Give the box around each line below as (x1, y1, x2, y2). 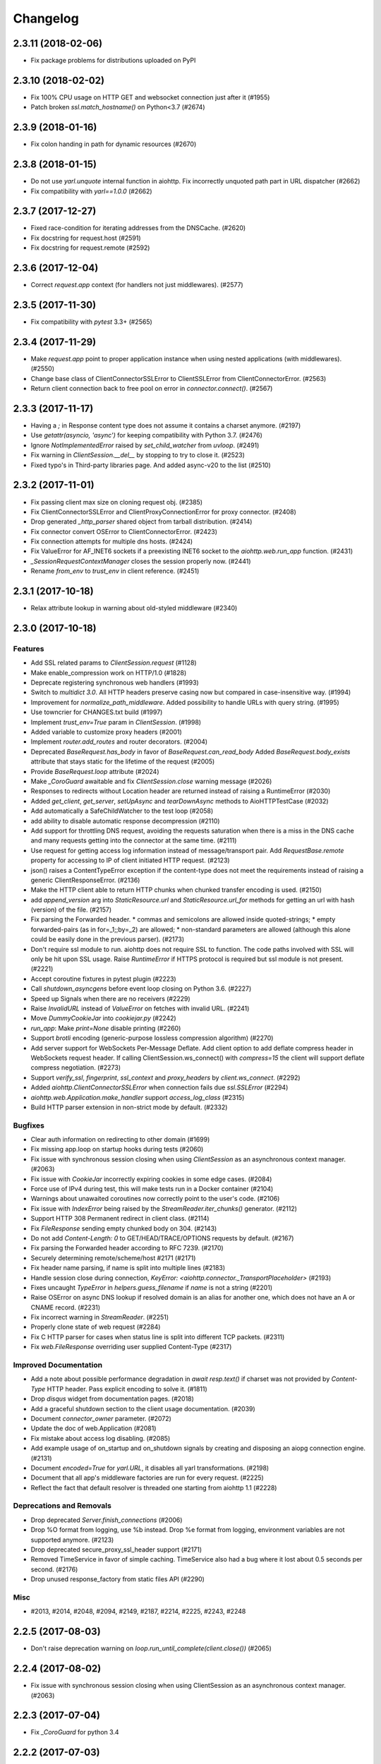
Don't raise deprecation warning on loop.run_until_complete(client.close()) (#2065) (30, 1644, 272, 1653)
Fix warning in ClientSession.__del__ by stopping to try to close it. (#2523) (30, 451, 245, 459)
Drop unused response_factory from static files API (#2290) (30, 1575, 205, 1583)
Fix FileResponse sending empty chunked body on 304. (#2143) (30, 1224, 217, 1233)
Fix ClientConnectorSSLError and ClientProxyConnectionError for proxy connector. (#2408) (30, 507, 296, 516)
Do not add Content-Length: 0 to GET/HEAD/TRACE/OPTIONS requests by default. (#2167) (30, 1233, 294, 1242)
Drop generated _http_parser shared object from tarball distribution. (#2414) (30, 517, 253, 526)
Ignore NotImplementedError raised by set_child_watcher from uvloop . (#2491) (30, 441, 260, 449)
